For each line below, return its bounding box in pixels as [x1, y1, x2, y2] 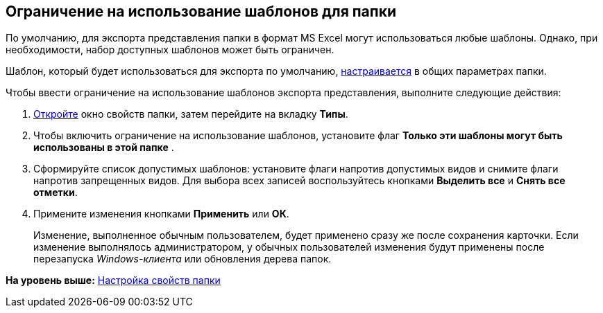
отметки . [33, 186, 78, 199]
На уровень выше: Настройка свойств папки [6, 274, 221, 287]
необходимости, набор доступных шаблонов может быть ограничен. [6, 44, 334, 56]
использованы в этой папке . [33, 141, 174, 154]
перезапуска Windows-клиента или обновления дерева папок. [33, 253, 332, 265]
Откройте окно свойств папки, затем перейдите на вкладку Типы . [33, 108, 348, 120]
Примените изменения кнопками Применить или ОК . [33, 208, 289, 220]
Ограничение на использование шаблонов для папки [6, 3, 397, 20]
